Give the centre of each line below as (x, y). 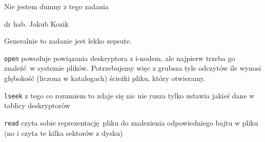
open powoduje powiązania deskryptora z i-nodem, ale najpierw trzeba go (120, 58)
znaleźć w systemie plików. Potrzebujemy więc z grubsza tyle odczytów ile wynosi (133, 68)
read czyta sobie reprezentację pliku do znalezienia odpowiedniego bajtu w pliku (131, 122)
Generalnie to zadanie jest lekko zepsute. (68, 41)
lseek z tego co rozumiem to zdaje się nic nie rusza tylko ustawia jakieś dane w (129, 95)
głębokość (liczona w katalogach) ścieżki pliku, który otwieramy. (105, 78)
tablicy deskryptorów (37, 105)
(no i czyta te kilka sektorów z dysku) (64, 133)
